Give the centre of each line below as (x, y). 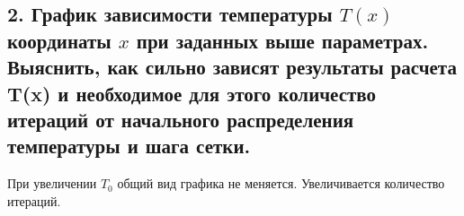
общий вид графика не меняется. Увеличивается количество (281, 183)
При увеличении (52, 183)
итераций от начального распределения (181, 119)
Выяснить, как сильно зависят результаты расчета (232, 67)
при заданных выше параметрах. (282, 40)
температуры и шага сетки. (129, 146)
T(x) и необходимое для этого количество (192, 93)
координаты (59, 40)
